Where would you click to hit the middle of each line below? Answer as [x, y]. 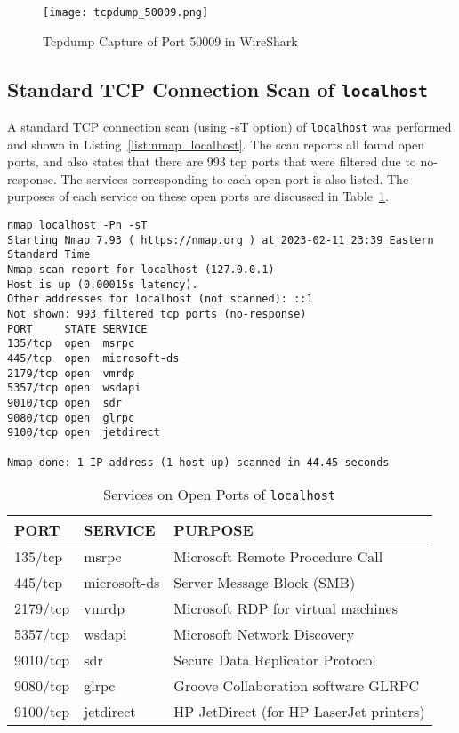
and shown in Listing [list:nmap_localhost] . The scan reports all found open [216, 144]
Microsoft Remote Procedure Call [278, 557]
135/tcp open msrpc [71, 344]
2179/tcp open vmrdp [71, 373]
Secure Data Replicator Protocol [275, 660]
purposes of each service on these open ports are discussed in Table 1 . [198, 196]
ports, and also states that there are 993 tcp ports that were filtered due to [212, 161]
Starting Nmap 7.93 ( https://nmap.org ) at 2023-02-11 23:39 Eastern [221, 240]
